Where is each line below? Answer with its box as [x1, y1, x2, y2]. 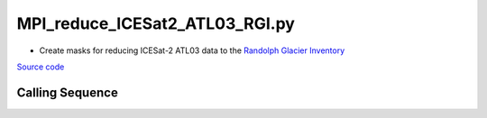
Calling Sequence [16, 85, 119, 100]
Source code [16, 61, 65, 72]
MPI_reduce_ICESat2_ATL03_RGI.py [16, 14, 295, 33]
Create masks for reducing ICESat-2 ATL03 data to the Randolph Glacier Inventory [39, 45, 345, 56]
